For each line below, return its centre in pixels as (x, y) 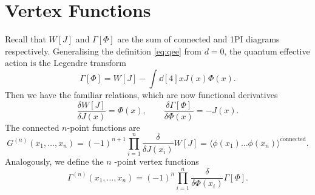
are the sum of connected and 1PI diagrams (198, 39)
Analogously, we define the (54, 161)
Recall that (25, 39)
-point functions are (103, 127)
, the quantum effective (267, 51)
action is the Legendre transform (66, 63)
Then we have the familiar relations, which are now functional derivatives (141, 94)
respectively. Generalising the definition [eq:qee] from (103, 51)
